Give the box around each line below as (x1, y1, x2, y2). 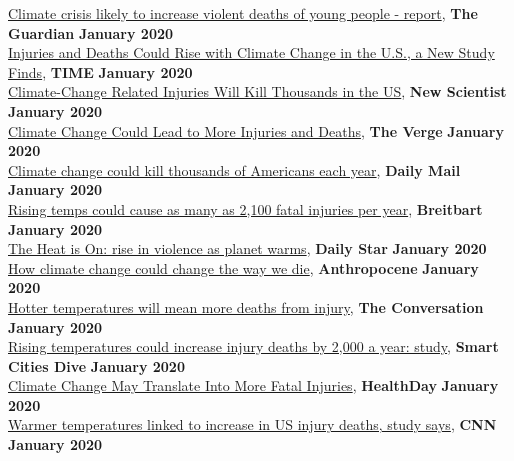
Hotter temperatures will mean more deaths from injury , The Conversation (8, 296, 484, 317)
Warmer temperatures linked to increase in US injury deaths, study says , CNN (8, 414, 497, 435)
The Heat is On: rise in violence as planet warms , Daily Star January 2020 (8, 238, 487, 259)
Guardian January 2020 (8, 22, 174, 43)
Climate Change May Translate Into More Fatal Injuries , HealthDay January (8, 375, 499, 396)
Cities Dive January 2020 (8, 355, 185, 376)
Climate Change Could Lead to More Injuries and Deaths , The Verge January (8, 120, 504, 141)
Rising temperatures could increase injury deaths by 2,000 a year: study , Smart (8, 336, 499, 357)
